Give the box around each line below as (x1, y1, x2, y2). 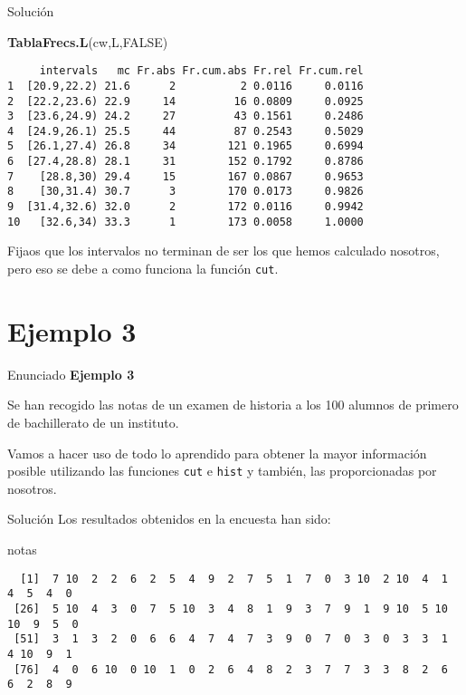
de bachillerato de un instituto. (7, 412, 179, 431)
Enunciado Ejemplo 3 (7, 364, 135, 383)
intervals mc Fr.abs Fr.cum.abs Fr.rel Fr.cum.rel (39, 64, 364, 78)
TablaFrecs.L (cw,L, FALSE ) (7, 32, 168, 51)
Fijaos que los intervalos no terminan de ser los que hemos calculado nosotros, (7, 241, 440, 260)
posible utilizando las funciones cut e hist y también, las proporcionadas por (7, 461, 437, 480)
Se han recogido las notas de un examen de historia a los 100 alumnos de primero (7, 395, 459, 414)
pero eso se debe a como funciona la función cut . (7, 259, 279, 277)
